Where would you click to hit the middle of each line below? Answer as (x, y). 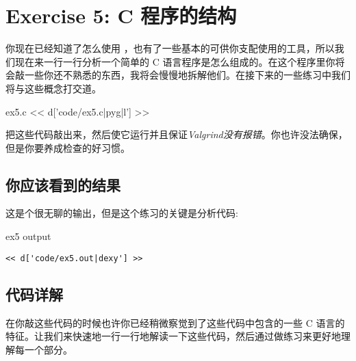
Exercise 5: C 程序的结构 (121, 15)
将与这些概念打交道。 (53, 88)
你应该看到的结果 (63, 184)
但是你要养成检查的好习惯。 (68, 147)
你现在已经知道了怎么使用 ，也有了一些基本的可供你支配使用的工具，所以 (170, 48)
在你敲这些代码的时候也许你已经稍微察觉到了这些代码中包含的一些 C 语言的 (175, 322)
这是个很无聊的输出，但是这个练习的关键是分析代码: (122, 213)
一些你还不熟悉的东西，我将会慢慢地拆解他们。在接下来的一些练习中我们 (187, 75)
